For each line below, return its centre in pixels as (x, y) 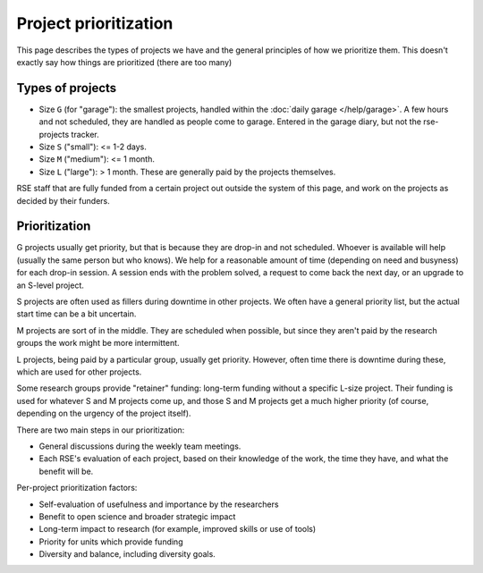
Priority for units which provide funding (111, 542)
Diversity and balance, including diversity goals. (127, 554)
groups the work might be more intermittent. (98, 343)
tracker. (85, 134)
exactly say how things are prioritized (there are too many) (124, 62)
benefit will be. (66, 471)
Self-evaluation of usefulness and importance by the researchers (159, 504)
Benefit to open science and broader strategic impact (137, 516)
